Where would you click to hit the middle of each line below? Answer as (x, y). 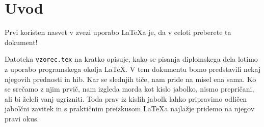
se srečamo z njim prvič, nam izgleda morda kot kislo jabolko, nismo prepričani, (129, 89)
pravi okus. (22, 118)
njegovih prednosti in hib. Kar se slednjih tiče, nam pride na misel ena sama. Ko (130, 79)
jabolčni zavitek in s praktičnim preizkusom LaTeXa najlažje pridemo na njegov (130, 109)
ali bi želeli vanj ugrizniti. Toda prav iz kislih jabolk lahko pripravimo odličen (126, 98)
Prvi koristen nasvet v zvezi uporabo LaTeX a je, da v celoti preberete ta (118, 32)
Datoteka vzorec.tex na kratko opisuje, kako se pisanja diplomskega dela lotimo (131, 59)
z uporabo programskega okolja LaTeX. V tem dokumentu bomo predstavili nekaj (133, 69)
